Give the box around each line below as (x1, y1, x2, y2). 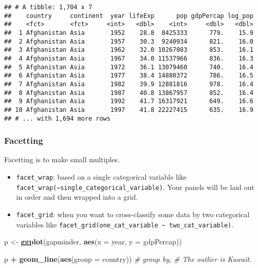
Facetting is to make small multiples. (4, 154, 120, 165)
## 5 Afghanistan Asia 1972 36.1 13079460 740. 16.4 (4, 63, 253, 71)
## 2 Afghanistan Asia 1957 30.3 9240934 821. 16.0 (4, 37, 253, 45)
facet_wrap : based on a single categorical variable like (16, 171, 187, 182)
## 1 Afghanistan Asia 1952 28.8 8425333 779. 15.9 (4, 29, 253, 36)
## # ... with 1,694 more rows (4, 114, 111, 122)
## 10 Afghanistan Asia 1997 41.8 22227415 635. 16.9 (4, 106, 253, 113)
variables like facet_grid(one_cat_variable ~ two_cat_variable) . (16, 219, 233, 229)
